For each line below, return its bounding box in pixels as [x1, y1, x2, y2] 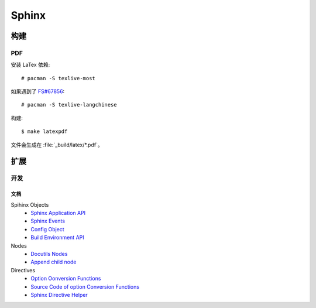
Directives [11, 266, 35, 273]
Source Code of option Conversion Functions [30, 283, 140, 290]
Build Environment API [30, 234, 84, 241]
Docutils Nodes [30, 250, 68, 257]
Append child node [30, 258, 77, 266]
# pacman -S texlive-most [21, 75, 96, 81]
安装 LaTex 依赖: [11, 61, 50, 69]
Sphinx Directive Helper [30, 291, 88, 298]
